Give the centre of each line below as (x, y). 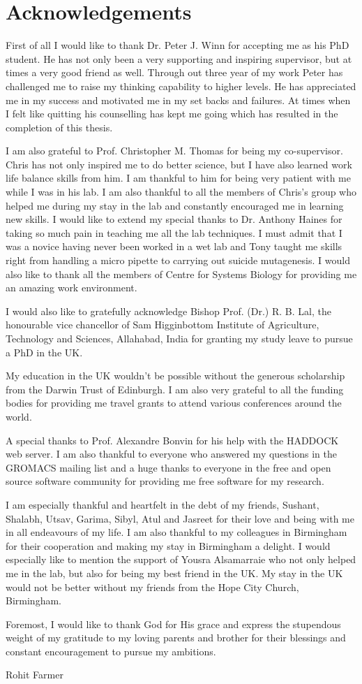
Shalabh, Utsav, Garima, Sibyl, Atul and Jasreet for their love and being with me (180, 518)
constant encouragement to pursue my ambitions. (111, 651)
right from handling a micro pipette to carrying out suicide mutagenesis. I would (178, 260)
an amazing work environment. (71, 288)
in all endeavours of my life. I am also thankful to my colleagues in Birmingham (176, 532)
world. (19, 416)
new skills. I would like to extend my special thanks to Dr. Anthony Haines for (174, 219)
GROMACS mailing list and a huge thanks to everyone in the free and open (168, 467)
